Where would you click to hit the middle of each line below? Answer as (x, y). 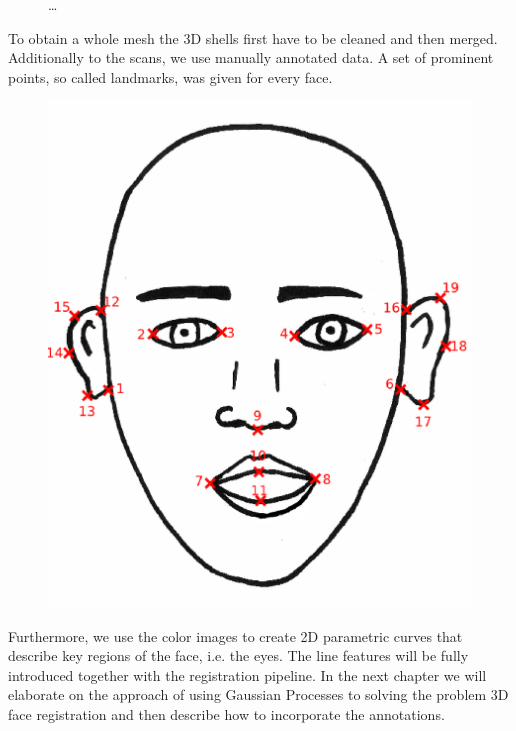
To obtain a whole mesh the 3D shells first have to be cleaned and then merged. (253, 37)
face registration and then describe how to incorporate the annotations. (226, 713)
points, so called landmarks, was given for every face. (170, 76)
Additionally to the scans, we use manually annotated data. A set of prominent (251, 57)
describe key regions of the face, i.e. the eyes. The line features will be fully (238, 655)
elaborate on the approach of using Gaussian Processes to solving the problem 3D (258, 694)
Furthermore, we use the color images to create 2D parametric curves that (235, 635)
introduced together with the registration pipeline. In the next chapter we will (247, 674)
